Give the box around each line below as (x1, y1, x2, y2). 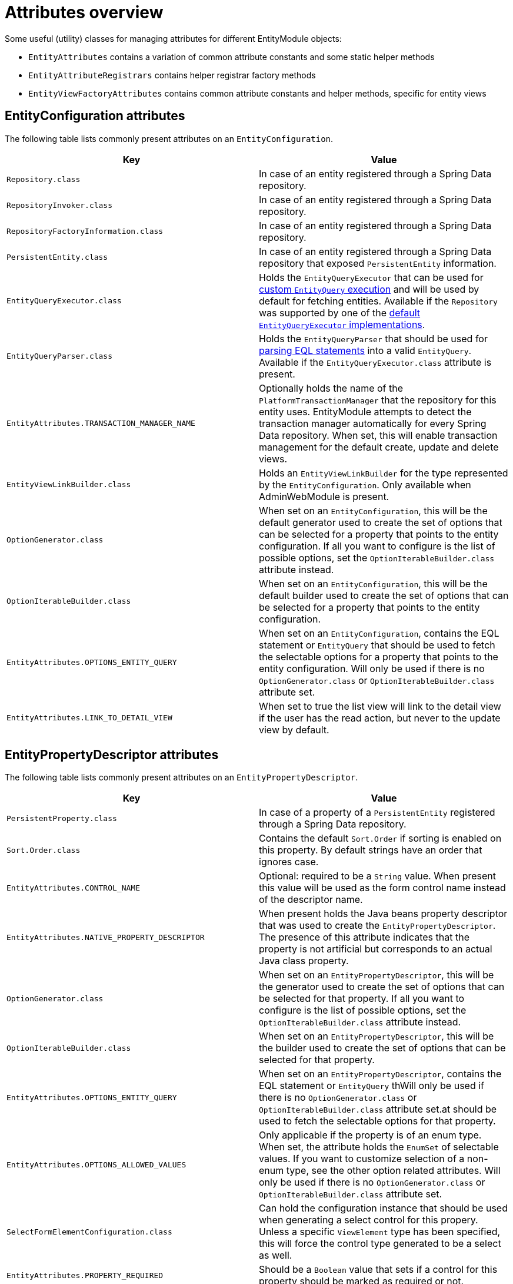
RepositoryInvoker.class (6, 201, 113, 210)
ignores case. (259, 856, 319, 868)
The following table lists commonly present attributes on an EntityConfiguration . (5, 133, 334, 144)
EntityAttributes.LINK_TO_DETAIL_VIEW (6, 713, 172, 723)
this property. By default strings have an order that (259, 844, 482, 856)
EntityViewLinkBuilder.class (6, 480, 131, 489)
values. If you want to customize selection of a (259, 1153, 465, 1165)
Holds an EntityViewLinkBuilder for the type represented (259, 466, 508, 479)
